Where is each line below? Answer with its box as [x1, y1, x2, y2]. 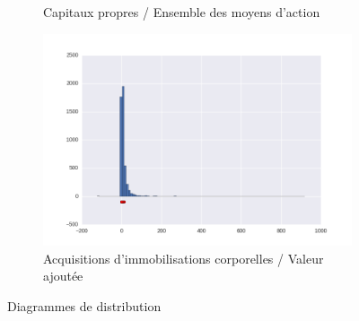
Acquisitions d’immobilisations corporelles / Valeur [43, 248, 324, 267]
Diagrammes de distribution [7, 296, 162, 315]
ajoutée [43, 266, 83, 285]
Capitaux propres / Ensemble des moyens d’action [43, 3, 320, 21]
